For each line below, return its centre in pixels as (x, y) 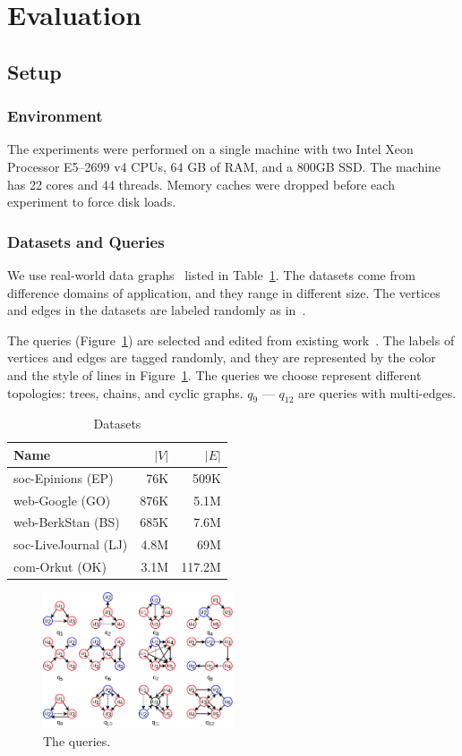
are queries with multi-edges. (377, 392)
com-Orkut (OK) (60, 567)
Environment (55, 116)
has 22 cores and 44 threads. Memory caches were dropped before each (201, 184)
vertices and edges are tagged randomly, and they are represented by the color (222, 357)
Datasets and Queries (86, 241)
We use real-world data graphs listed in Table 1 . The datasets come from (211, 274)
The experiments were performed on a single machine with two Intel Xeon (210, 149)
